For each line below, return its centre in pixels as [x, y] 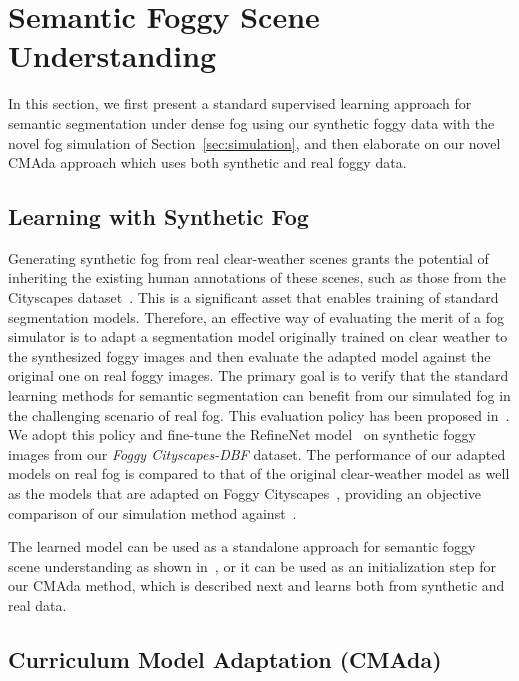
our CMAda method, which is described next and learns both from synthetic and [256, 585]
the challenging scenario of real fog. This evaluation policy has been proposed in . [259, 414]
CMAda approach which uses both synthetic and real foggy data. [207, 162]
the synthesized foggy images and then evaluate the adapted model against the [249, 355]
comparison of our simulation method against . [152, 512]
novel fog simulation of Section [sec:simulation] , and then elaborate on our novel [254, 142]
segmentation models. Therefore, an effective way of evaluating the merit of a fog [256, 316]
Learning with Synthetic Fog [158, 216]
